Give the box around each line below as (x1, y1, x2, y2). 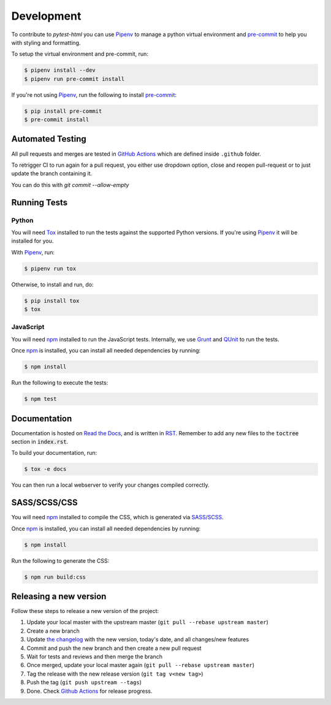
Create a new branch (26, 627, 80, 634)
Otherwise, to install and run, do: (11, 281, 94, 288)
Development (11, 9, 82, 23)
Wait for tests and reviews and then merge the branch (26, 653, 162, 660)
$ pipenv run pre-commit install (24, 75, 125, 82)
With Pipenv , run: (11, 248, 55, 256)
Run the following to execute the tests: (11, 379, 108, 386)
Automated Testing (11, 134, 87, 144)
